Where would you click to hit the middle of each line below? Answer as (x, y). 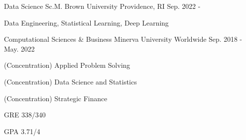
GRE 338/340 (25, 115)
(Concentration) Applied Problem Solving (67, 65)
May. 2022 (19, 48)
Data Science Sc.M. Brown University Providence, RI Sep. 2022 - (102, 6)
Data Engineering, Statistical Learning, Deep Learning (87, 22)
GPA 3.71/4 (22, 131)
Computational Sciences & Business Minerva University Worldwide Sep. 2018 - (123, 39)
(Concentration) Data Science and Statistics (70, 81)
